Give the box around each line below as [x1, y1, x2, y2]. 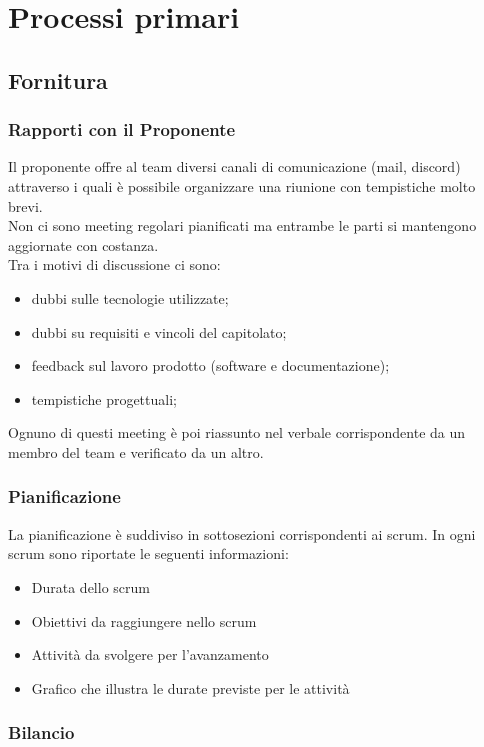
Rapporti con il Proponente [8, 117, 236, 142]
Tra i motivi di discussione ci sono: [8, 254, 221, 275]
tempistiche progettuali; [31, 388, 177, 409]
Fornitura [8, 64, 108, 95]
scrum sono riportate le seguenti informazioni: [8, 543, 289, 564]
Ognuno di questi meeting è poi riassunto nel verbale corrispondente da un [8, 422, 466, 443]
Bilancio [8, 720, 75, 745]
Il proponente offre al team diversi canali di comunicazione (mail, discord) [8, 156, 461, 177]
